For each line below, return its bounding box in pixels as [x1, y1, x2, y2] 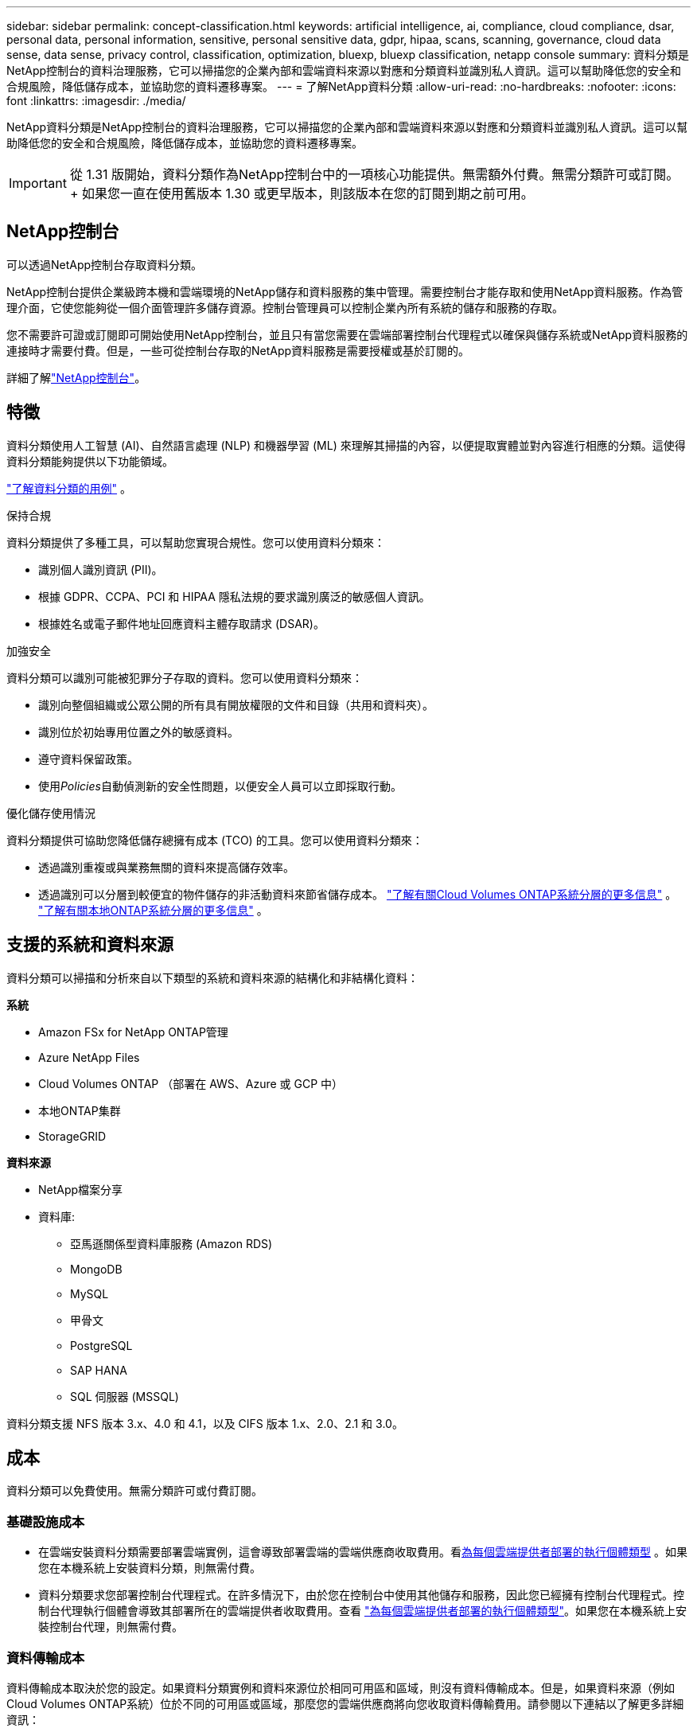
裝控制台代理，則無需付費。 [38, 1620, 183, 1634]
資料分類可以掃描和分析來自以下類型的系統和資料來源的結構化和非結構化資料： [6, 970, 419, 985]
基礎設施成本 [6, 1513, 85, 1530]
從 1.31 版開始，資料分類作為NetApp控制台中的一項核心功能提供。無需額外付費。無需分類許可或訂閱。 [69, 166, 679, 182]
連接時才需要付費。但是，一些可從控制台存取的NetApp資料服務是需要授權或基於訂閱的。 [6, 343, 470, 357]
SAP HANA [70, 1363, 127, 1377]
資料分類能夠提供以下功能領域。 [6, 454, 173, 468]
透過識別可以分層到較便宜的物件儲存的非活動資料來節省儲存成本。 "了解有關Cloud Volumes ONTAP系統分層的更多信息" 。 [38, 887, 677, 901]
